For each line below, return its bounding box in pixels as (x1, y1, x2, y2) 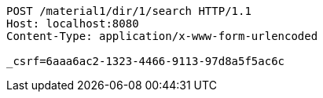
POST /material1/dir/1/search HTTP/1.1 (6, 5, 251, 17)
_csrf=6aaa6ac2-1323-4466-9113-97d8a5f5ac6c (6, 55, 285, 67)
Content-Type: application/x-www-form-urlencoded (6, 30, 318, 42)
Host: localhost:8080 (6, 17, 139, 30)
